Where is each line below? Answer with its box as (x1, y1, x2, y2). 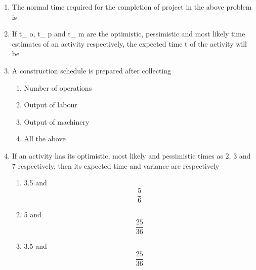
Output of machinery (24, 116, 90, 127)
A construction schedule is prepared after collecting (12, 65, 172, 75)
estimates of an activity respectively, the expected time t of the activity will (12, 38, 247, 49)
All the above (24, 133, 66, 144)
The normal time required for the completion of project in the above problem (12, 2, 252, 12)
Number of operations (24, 82, 92, 93)
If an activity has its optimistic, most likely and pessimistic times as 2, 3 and (12, 150, 251, 161)
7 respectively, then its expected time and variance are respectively (12, 160, 220, 171)
